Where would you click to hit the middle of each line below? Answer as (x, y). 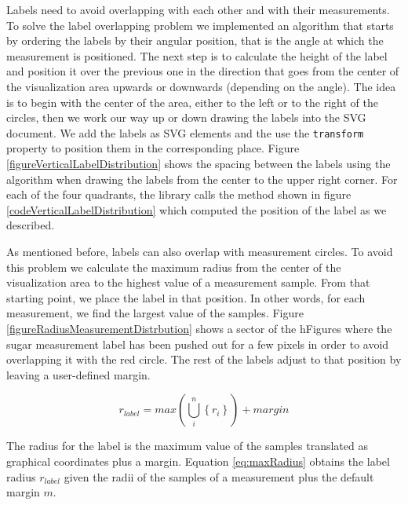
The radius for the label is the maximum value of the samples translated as (187, 446)
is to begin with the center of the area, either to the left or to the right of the (192, 102)
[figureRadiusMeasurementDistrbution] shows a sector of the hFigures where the (199, 328)
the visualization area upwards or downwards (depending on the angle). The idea (201, 86)
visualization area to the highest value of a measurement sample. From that (188, 282)
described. (31, 225)
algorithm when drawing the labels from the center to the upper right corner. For (202, 179)
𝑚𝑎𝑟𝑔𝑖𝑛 (271, 410)
